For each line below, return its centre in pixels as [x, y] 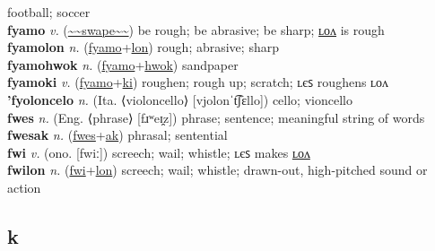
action [24, 187]
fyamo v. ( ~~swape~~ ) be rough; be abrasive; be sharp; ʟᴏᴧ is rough [196, 29]
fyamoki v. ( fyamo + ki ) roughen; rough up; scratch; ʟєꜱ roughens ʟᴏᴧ [198, 82]
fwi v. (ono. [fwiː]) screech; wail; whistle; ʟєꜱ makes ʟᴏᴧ [159, 152]
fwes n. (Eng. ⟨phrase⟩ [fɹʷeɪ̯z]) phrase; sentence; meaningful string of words [216, 117]
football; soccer [49, 12]
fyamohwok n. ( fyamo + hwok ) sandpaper [123, 64]
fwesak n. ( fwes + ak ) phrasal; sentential [117, 135]
